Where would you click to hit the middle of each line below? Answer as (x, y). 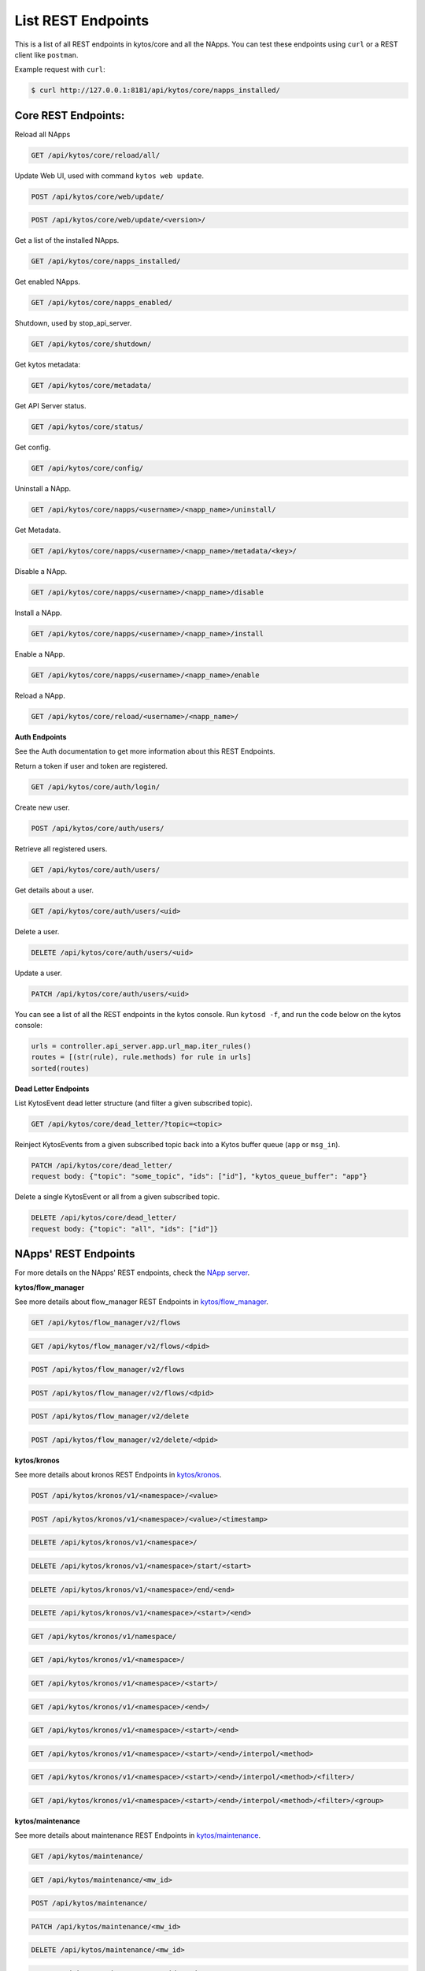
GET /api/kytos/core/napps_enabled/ (102, 303)
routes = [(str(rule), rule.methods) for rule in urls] (141, 1057)
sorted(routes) (60, 1068)
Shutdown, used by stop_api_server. (73, 323)
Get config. (33, 447)
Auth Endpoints (41, 736)
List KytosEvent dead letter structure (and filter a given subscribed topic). (133, 1103)
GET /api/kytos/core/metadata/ (92, 386)
